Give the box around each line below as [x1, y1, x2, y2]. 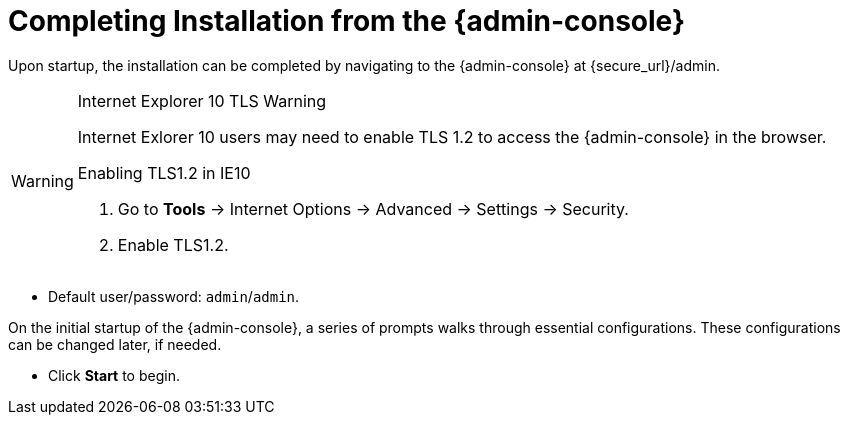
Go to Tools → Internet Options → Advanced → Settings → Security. [117, 198, 629, 219]
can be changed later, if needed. [8, 335, 222, 353]
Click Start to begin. [48, 366, 180, 384]
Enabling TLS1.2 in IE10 [77, 162, 251, 183]
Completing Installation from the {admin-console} [8, 4, 686, 38]
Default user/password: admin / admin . [48, 287, 300, 305]
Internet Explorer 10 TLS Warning [77, 90, 327, 111]
